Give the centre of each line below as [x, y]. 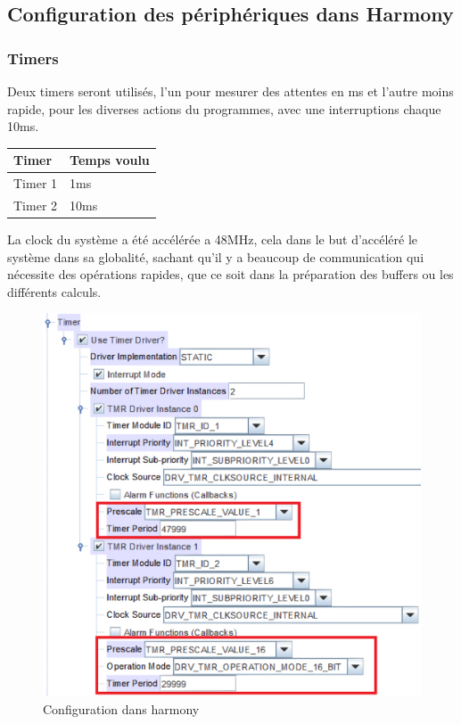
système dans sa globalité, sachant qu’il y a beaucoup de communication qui [216, 256]
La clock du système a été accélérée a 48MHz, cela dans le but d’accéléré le [213, 239]
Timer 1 [36, 183]
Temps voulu [110, 160]
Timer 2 [36, 205]
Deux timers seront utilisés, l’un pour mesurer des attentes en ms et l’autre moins [230, 91]
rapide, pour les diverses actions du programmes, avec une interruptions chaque [224, 108]
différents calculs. [54, 291]
